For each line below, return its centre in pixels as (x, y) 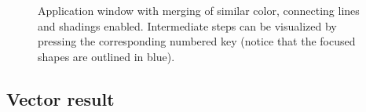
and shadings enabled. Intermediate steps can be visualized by (187, 25)
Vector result (60, 98)
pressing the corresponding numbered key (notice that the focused (197, 41)
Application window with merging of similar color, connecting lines (199, 10)
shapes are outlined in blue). (106, 56)
